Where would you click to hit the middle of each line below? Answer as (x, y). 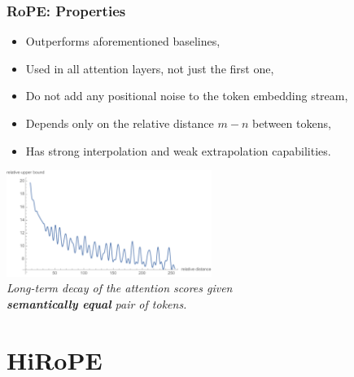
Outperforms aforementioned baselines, (123, 41)
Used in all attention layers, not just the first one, (150, 68)
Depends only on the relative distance (120, 123)
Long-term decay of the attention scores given (120, 288)
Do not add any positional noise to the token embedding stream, (187, 96)
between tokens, (291, 123)
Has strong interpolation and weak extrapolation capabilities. (178, 150)
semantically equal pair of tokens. (97, 304)
